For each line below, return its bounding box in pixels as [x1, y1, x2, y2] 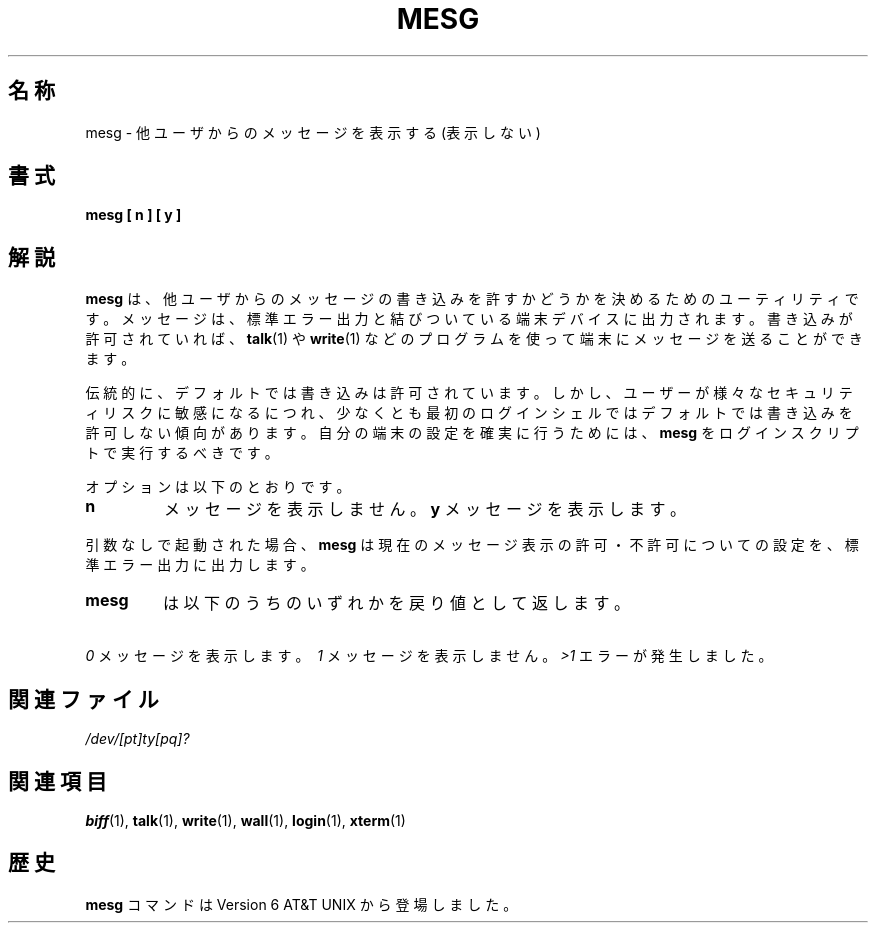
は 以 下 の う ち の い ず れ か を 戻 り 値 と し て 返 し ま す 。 [162, 593, 630, 614]
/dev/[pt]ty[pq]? [85, 730, 190, 748]
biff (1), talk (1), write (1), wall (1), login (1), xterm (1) [85, 811, 406, 829]
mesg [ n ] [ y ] [85, 206, 182, 224]
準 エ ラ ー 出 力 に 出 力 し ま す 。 [85, 556, 315, 574]
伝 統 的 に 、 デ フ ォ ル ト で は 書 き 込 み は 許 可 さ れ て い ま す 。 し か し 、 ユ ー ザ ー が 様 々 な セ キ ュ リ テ [85, 384, 853, 402]
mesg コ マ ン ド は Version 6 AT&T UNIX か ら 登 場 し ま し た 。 [85, 895, 518, 913]
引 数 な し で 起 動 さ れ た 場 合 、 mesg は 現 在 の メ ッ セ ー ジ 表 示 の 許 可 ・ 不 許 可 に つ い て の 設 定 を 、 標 [85, 536, 859, 554]
